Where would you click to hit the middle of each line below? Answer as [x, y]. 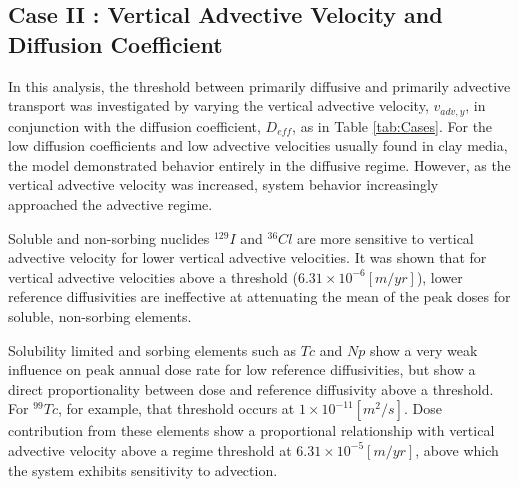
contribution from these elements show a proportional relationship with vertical [251, 430]
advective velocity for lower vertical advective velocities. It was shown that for [247, 257]
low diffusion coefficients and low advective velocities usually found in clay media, [258, 145]
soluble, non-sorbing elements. [100, 315]
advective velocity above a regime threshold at [150, 449]
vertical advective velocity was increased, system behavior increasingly [223, 184]
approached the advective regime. [110, 204]
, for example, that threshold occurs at [176, 408]
